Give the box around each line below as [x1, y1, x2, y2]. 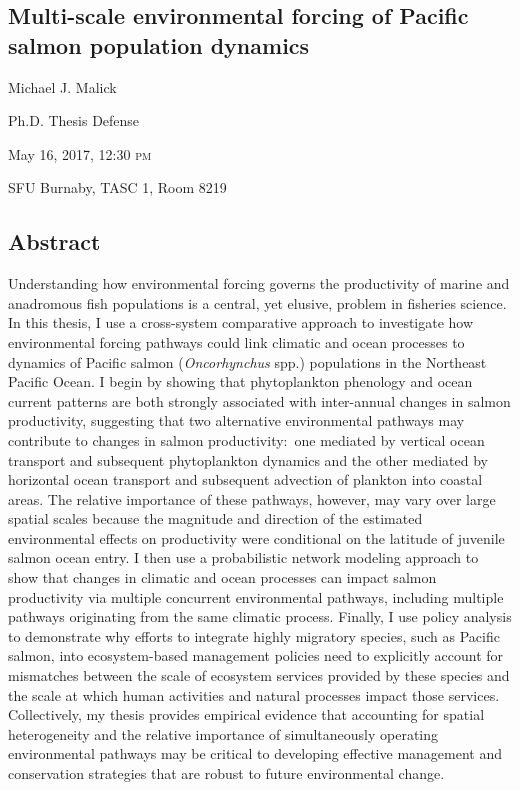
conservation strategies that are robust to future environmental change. [8, 763, 445, 784]
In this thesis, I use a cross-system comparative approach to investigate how [8, 312, 474, 333]
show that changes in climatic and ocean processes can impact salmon [8, 567, 437, 588]
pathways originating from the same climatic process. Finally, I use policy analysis [8, 606, 512, 627]
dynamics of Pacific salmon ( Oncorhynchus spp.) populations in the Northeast [8, 351, 487, 372]
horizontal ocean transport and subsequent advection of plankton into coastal [8, 469, 483, 490]
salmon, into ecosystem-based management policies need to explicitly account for [8, 645, 504, 666]
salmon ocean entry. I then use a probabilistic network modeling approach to [8, 547, 479, 568]
